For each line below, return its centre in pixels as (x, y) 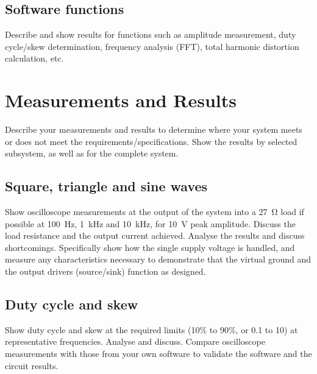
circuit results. (32, 365)
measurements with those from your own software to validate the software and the (158, 354)
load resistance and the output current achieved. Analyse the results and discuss (155, 235)
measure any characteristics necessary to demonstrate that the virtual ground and (158, 259)
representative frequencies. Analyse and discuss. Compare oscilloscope (135, 341)
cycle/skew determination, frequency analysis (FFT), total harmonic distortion (152, 46)
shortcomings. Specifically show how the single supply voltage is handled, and (150, 247)
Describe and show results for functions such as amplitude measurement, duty (151, 34)
